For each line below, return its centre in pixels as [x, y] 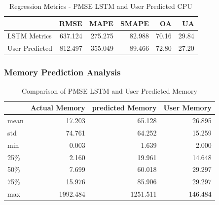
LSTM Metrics [30, 36]
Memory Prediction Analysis [62, 72]
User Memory [187, 108]
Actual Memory [58, 108]
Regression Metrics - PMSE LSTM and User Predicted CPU [101, 6]
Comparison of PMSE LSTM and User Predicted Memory [109, 90]
